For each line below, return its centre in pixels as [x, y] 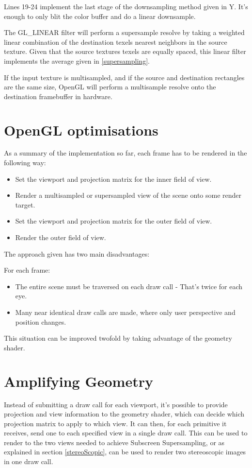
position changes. [41, 321]
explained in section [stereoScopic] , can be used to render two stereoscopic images [125, 452]
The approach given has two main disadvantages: [77, 253]
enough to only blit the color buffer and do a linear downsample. [100, 16]
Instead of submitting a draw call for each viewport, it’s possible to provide [116, 404]
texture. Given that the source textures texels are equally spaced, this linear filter [125, 51]
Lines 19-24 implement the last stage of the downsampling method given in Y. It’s [126, 6]
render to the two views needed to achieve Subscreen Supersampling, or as [114, 442]
